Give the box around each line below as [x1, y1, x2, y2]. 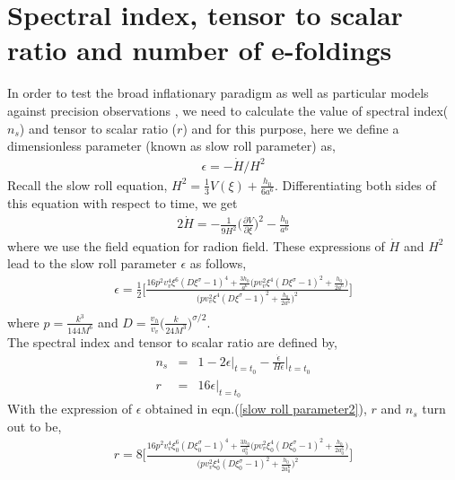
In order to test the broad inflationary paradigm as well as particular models [7, 83, 429, 102]
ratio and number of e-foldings [7, 31, 392, 68]
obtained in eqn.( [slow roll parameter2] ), [145, 399, 367, 418]
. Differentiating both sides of [275, 175, 436, 194]
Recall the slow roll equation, [7, 175, 168, 194]
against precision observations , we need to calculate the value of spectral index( [7, 100, 449, 119]
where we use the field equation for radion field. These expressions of [7, 236, 385, 255]
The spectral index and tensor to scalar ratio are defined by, [7, 332, 337, 351]
